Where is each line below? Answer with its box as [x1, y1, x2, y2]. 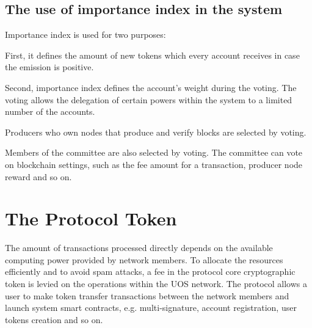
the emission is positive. [5, 60, 94, 73]
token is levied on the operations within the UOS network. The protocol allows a [5, 277, 308, 290]
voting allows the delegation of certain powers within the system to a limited [5, 93, 292, 106]
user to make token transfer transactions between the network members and [5, 289, 289, 302]
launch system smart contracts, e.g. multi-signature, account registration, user [5, 301, 297, 314]
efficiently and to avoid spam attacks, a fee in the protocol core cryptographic [5, 265, 296, 278]
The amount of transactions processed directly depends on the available [5, 241, 273, 254]
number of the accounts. [5, 105, 95, 118]
